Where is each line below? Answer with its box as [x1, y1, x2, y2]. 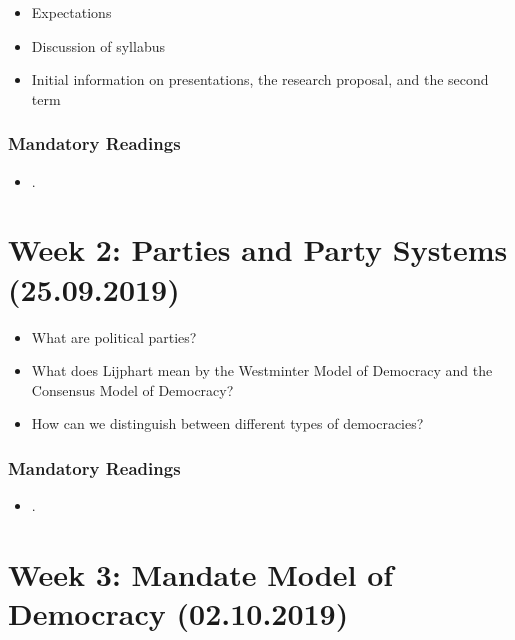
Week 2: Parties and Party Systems [8, 229, 508, 270]
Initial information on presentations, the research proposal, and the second [31, 69, 489, 90]
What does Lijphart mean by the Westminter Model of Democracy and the [31, 360, 493, 381]
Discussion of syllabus [31, 35, 165, 56]
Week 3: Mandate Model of [8, 553, 394, 594]
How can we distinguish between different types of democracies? [31, 413, 424, 434]
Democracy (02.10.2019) [8, 593, 349, 634]
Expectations [31, 2, 112, 22]
